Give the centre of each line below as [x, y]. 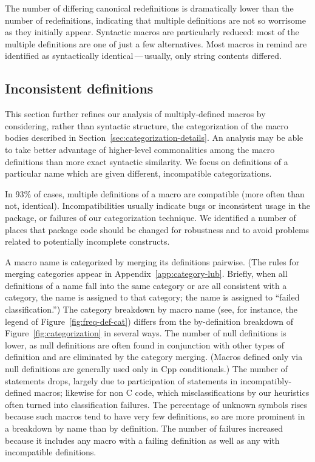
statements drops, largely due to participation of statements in [121, 380]
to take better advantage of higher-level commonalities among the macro [140, 149]
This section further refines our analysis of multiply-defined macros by [135, 114]
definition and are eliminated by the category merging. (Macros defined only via [154, 357]
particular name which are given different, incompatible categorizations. [138, 173]
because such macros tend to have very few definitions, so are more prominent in [155, 416]
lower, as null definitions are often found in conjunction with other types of [145, 345]
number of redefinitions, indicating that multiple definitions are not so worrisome [155, 20]
